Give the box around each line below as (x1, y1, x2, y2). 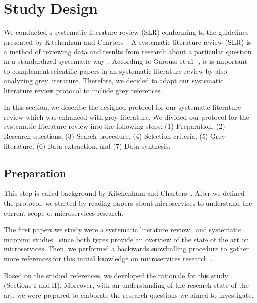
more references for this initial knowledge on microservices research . (4, 253, 213, 264)
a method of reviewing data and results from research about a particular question (4, 46, 252, 57)
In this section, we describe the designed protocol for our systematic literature (4, 102, 241, 112)
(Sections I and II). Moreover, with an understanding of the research (4, 280, 212, 290)
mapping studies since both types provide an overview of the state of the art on (4, 234, 249, 244)
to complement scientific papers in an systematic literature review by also (4, 65, 227, 76)
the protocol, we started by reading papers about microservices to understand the (4, 198, 252, 208)
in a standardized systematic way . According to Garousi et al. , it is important (4, 56, 247, 66)
